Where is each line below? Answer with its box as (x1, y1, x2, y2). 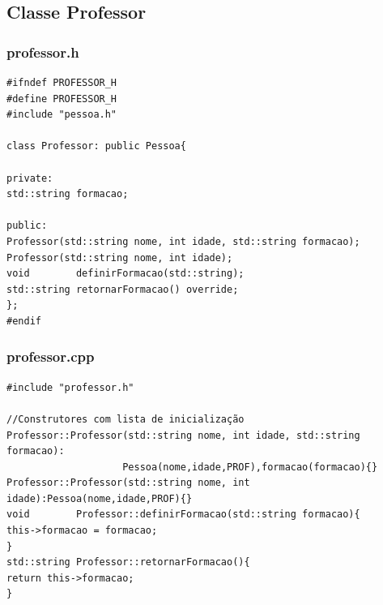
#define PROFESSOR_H (6, 92, 117, 105)
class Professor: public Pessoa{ (6, 140, 186, 152)
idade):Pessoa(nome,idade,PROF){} (6, 492, 193, 504)
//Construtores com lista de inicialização (6, 413, 245, 425)
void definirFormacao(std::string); (6, 268, 245, 280)
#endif (6, 315, 41, 327)
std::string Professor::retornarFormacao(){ (6, 556, 250, 569)
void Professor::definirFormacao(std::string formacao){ (6, 508, 360, 521)
